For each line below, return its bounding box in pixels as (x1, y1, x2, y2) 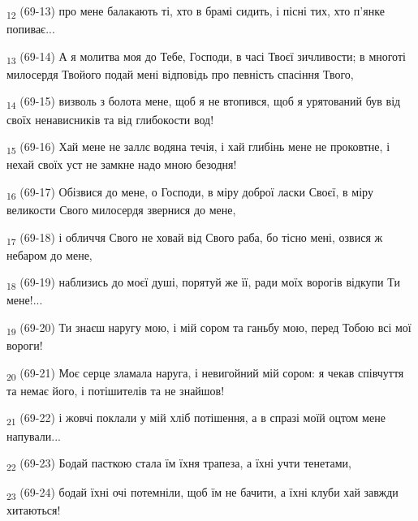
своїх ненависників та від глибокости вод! (6, 110, 214, 127)
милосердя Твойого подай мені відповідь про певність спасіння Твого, (6, 65, 354, 82)
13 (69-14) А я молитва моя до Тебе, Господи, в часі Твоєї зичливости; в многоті (6, 47, 406, 67)
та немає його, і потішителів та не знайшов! (6, 381, 225, 398)
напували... (6, 427, 61, 444)
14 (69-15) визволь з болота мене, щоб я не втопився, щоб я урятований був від (6, 93, 401, 112)
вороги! (6, 337, 43, 354)
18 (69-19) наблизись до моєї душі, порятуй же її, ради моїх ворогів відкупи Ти (6, 273, 400, 293)
